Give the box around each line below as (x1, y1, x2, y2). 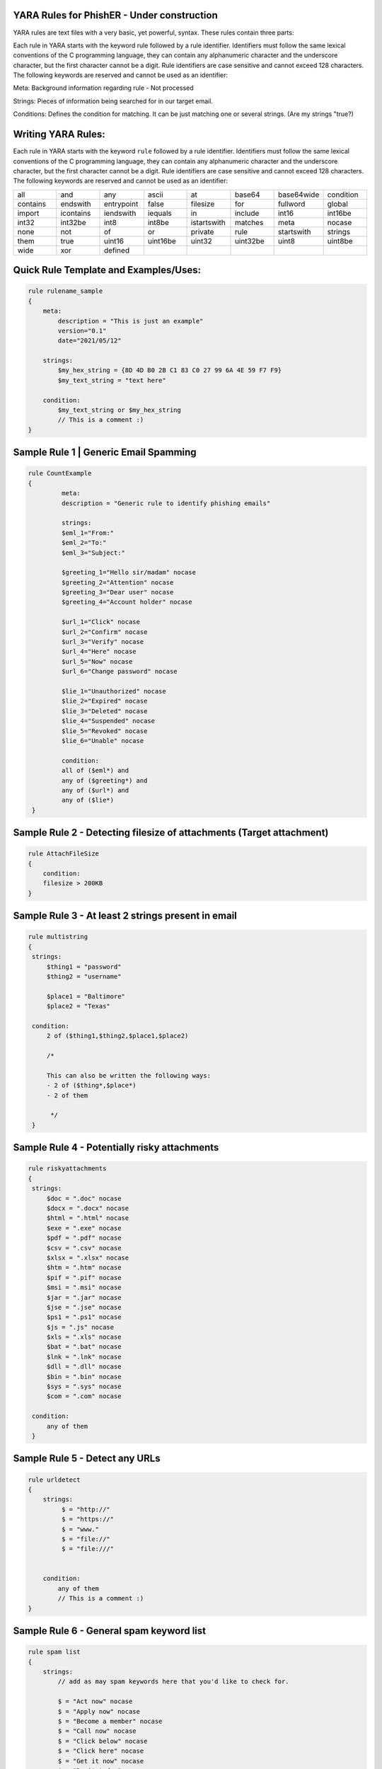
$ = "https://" (61, 1515, 115, 1523)
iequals (147, 208, 173, 218)
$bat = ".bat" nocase (46, 1343, 122, 1351)
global (327, 199, 348, 209)
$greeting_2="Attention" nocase (61, 578, 174, 587)
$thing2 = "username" (46, 972, 122, 980)
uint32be (234, 236, 265, 246)
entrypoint (103, 199, 139, 209)
